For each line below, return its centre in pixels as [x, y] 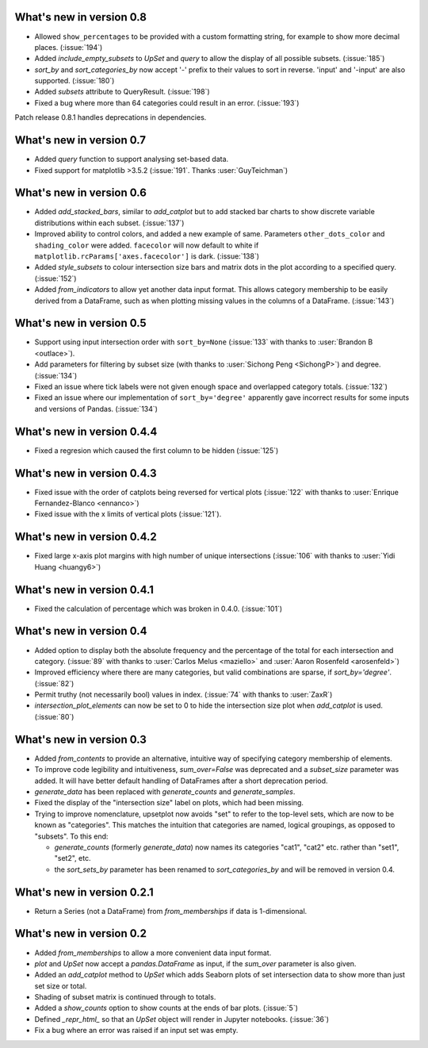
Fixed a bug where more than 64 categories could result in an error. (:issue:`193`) [167, 102]
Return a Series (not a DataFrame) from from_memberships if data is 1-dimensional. [171, 911]
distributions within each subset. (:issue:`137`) [109, 223]
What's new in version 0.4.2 [86, 537]
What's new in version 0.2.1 [84, 892]
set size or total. [61, 986]
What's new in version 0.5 [80, 323]
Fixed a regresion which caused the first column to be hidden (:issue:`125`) [157, 450]
